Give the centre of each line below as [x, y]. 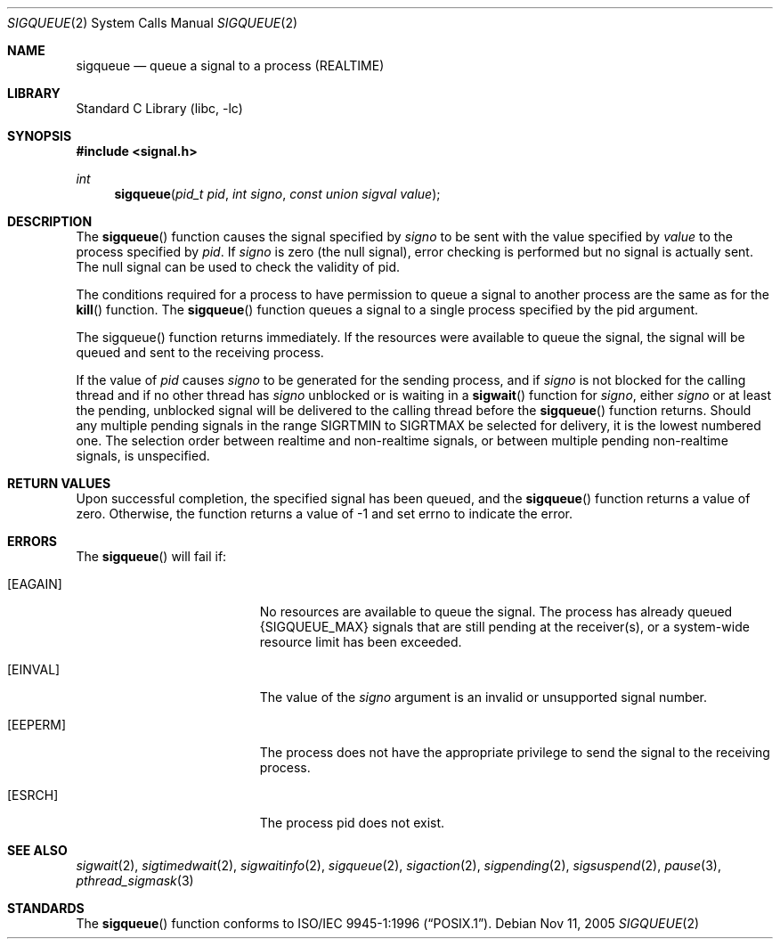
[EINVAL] [34, 669]
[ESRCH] [33, 795]
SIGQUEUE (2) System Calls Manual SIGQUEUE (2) [153, 23]
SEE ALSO [37, 850]
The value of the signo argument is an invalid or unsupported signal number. [483, 697]
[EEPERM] [37, 725]
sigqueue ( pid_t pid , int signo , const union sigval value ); [277, 194]
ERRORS [32, 541]
